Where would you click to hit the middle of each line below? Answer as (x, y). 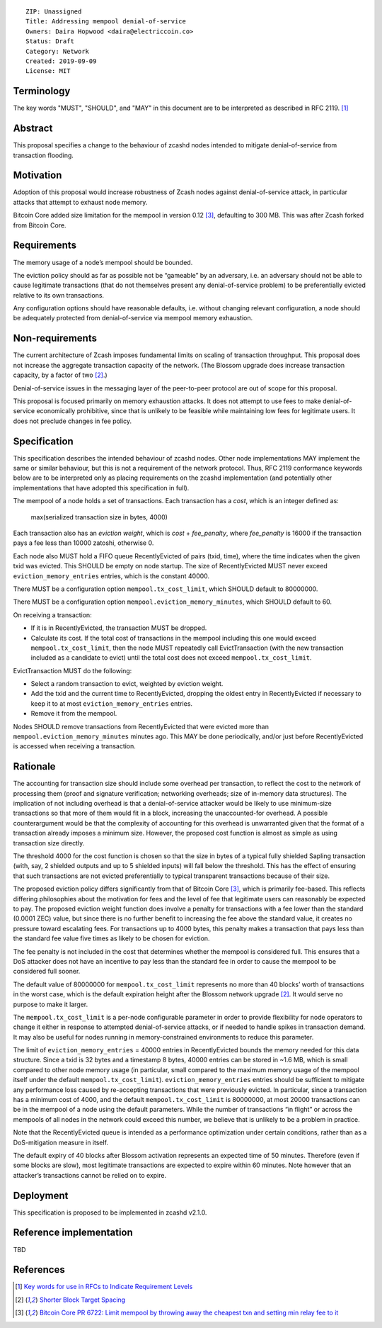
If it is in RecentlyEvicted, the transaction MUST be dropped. (119, 628)
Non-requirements (55, 338)
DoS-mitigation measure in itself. (61, 1142)
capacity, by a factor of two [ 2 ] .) (60, 375)
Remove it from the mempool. (74, 714)
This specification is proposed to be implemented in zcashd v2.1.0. (110, 1212)
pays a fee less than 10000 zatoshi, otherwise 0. (83, 543)
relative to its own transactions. (59, 295)
